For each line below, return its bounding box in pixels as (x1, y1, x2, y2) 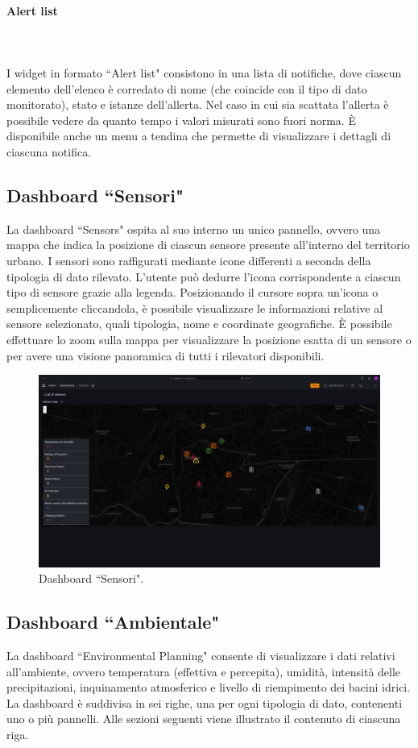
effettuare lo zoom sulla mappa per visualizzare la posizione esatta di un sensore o (6, 330, 412, 347)
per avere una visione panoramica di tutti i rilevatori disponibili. (6, 347, 325, 364)
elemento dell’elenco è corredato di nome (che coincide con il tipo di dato (6, 80, 367, 97)
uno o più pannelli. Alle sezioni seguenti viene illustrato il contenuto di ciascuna (6, 710, 401, 727)
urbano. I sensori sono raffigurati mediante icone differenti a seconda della (6, 251, 371, 268)
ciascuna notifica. (6, 143, 92, 160)
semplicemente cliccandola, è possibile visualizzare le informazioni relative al (6, 299, 383, 316)
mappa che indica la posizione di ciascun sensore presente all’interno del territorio (6, 236, 410, 253)
